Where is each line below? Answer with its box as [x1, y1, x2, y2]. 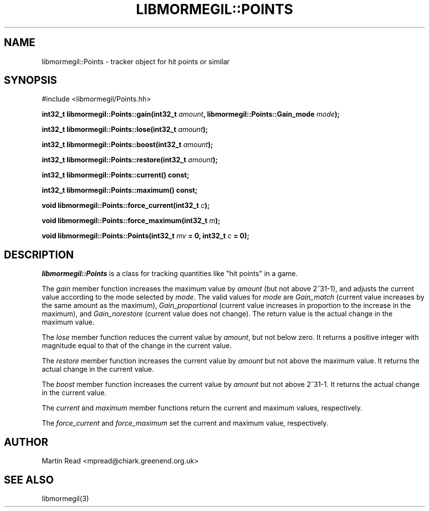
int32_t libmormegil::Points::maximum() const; [42, 186, 198, 195]
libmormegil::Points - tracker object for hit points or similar [42, 57, 230, 66]
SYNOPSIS [4, 74, 57, 87]
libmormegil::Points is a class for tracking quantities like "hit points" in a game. [42, 269, 298, 278]
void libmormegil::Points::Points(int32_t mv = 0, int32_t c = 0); [42, 231, 250, 240]
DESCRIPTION [4, 248, 74, 261]
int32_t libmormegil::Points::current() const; [42, 171, 190, 179]
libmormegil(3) [42, 494, 89, 503]
